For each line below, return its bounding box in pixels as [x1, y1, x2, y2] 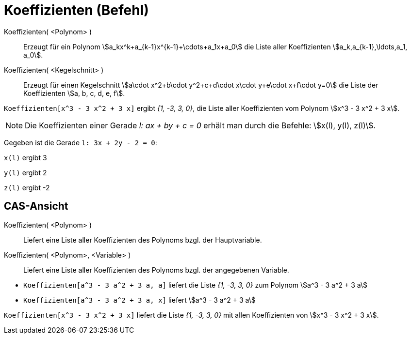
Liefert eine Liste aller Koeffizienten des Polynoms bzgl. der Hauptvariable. [23, 235, 262, 244]
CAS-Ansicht [4, 200, 68, 213]
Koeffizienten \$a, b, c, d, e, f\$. [23, 89, 125, 97]
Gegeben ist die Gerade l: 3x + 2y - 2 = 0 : [4, 138, 157, 147]
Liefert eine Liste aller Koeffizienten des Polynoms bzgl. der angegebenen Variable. [23, 265, 289, 274]
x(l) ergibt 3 [4, 153, 47, 162]
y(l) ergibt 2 [4, 168, 47, 177]
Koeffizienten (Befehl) [4, 2, 149, 18]
